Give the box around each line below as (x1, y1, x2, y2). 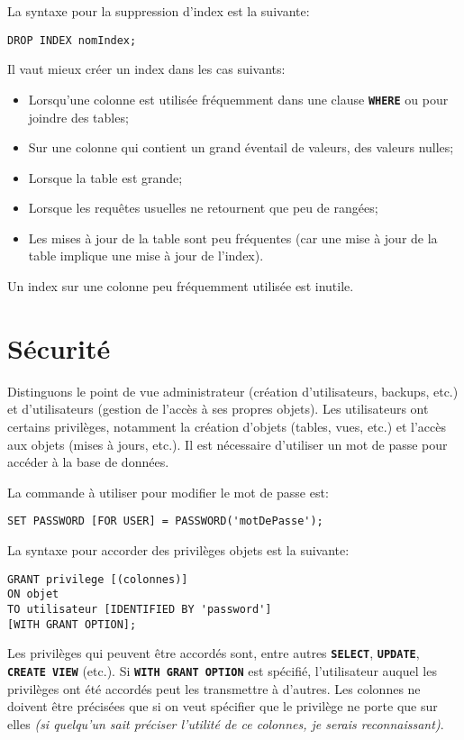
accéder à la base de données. (7, 452, 169, 471)
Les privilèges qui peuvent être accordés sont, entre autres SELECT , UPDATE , (7, 644, 420, 662)
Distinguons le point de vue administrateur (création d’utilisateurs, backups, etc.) (7, 381, 459, 400)
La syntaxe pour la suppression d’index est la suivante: (7, 2, 310, 20)
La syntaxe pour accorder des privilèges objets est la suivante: (7, 541, 350, 559)
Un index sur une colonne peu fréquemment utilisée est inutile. (7, 277, 354, 296)
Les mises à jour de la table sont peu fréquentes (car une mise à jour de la (28, 228, 438, 247)
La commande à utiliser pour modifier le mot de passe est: (7, 482, 329, 501)
